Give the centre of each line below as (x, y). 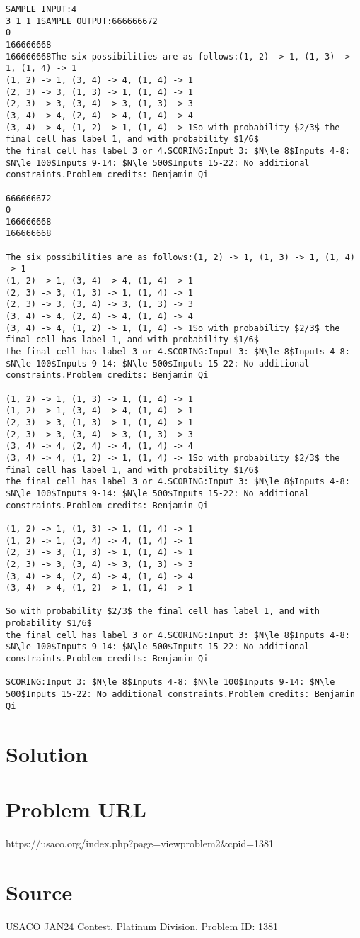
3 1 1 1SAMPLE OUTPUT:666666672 (82, 21)
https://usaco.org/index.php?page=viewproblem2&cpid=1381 (140, 843)
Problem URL (76, 809)
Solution (47, 753)
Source (39, 892)
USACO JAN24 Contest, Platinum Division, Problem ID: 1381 (142, 926)
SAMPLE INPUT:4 (41, 9)
